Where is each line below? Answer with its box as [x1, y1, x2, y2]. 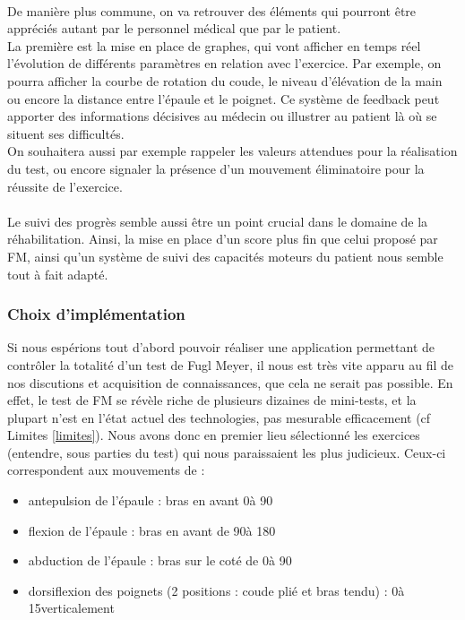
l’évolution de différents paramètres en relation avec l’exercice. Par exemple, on [7, 54, 442, 73]
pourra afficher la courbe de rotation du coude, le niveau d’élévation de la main [7, 71, 443, 90]
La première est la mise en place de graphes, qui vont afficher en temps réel [7, 36, 421, 55]
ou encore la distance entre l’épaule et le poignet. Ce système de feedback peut [7, 89, 440, 108]
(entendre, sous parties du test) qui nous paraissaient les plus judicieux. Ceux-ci [7, 443, 446, 461]
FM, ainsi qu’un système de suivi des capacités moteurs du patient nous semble [7, 246, 443, 265]
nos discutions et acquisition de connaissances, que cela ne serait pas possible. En [7, 373, 453, 392]
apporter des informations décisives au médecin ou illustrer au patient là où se [7, 107, 437, 125]
